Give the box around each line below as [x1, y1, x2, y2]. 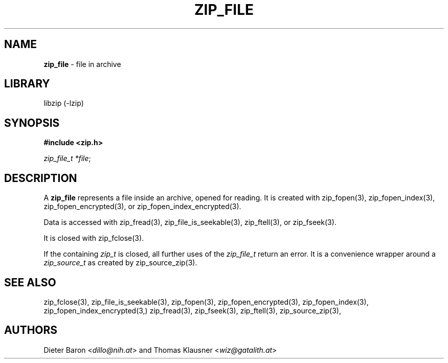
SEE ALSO [4, 276, 56, 289]
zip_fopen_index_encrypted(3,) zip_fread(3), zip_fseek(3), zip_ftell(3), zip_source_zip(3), [43, 306, 342, 315]
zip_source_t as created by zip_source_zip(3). [43, 258, 197, 267]
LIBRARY [4, 77, 50, 90]
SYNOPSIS [4, 116, 60, 129]
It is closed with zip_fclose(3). [43, 234, 144, 243]
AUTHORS [4, 324, 58, 337]
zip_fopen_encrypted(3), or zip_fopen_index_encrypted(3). [43, 202, 241, 211]
